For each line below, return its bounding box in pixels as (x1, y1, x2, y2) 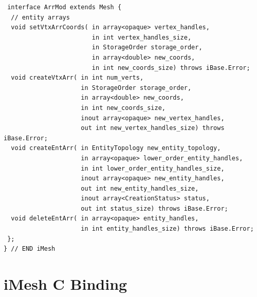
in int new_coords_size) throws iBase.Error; (91, 64, 250, 71)
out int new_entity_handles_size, (81, 184, 199, 192)
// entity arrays (11, 13, 70, 21)
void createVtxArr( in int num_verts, (11, 74, 144, 82)
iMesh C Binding (4, 273, 127, 294)
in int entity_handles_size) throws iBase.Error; (81, 225, 254, 233)
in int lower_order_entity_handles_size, (81, 164, 225, 172)
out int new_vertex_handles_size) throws (81, 124, 225, 132)
